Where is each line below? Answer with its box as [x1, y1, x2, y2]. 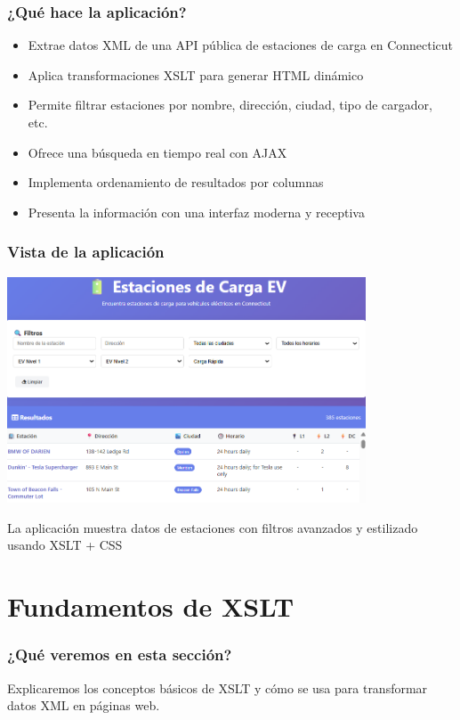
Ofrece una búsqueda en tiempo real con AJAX [28, 143, 287, 161]
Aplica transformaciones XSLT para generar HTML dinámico [28, 65, 364, 84]
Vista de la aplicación [7, 241, 165, 263]
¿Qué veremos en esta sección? [7, 643, 232, 666]
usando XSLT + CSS [7, 536, 123, 554]
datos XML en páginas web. [7, 696, 160, 715]
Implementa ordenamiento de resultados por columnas [28, 173, 324, 192]
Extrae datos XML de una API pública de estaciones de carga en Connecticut [28, 36, 454, 54]
